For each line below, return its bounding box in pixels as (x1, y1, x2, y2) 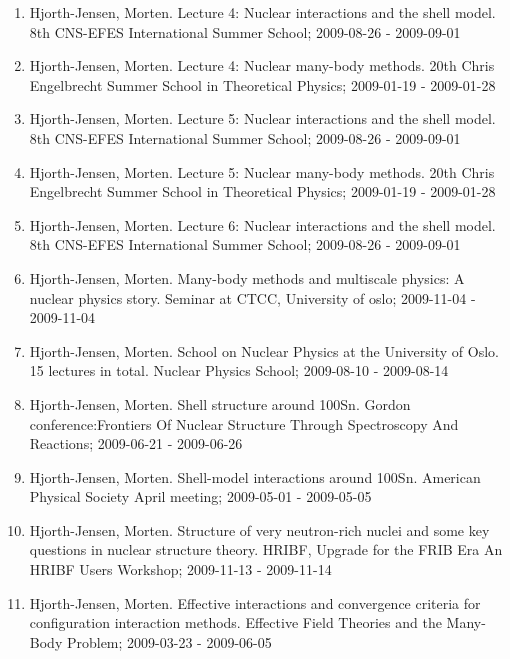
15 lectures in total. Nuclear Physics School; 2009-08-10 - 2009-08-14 (29, 360, 449, 381)
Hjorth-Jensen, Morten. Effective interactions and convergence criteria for (29, 592, 481, 613)
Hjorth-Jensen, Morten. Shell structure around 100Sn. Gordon (29, 393, 411, 414)
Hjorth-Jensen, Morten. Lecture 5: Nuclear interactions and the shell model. (29, 108, 496, 129)
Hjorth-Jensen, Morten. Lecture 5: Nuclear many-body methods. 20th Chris (29, 161, 495, 182)
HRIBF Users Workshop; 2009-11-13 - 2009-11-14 (29, 559, 332, 580)
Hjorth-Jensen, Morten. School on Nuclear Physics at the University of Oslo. (29, 340, 499, 361)
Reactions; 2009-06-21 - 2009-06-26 (29, 433, 243, 454)
